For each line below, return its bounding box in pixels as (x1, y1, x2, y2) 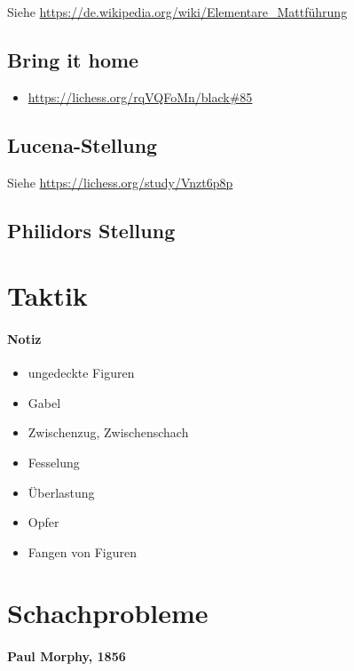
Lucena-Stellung (7, 131, 158, 158)
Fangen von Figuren (28, 542, 137, 561)
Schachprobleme (7, 595, 208, 631)
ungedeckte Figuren (28, 363, 135, 382)
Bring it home (7, 45, 139, 73)
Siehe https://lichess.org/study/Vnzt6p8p (7, 172, 233, 191)
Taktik (7, 277, 88, 314)
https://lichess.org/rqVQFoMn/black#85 (28, 87, 253, 106)
